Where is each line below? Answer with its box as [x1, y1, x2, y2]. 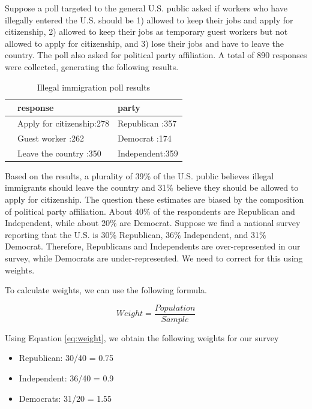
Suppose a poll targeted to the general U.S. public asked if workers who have [5, 2, 287, 14]
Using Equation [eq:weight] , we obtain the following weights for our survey [5, 331, 279, 344]
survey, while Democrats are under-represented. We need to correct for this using [5, 251, 303, 264]
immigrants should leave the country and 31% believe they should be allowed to [5, 181, 299, 194]
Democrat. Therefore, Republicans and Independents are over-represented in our [5, 240, 301, 252]
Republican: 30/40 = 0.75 [19, 351, 114, 364]
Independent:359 [117, 146, 178, 159]
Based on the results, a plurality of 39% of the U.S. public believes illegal [5, 169, 274, 182]
